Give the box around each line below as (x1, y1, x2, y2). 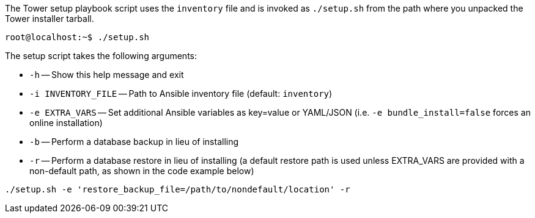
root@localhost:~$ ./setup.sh (5, 32, 150, 42)
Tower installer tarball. (5, 13, 94, 24)
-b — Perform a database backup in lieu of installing (29, 136, 239, 147)
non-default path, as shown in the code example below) (29, 166, 254, 176)
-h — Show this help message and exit (29, 69, 184, 80)
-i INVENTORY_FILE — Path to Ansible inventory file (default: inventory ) (29, 88, 333, 99)
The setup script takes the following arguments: (5, 51, 197, 61)
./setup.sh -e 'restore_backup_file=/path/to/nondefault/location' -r (5, 185, 350, 194)
